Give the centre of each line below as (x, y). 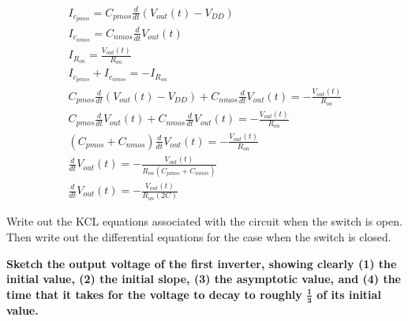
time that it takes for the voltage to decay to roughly (154, 294)
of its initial (349, 294)
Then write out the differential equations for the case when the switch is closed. (199, 236)
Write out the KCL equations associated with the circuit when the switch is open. (204, 221)
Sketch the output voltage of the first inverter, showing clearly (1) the (202, 263)
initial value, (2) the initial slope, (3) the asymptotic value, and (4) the (204, 279)
